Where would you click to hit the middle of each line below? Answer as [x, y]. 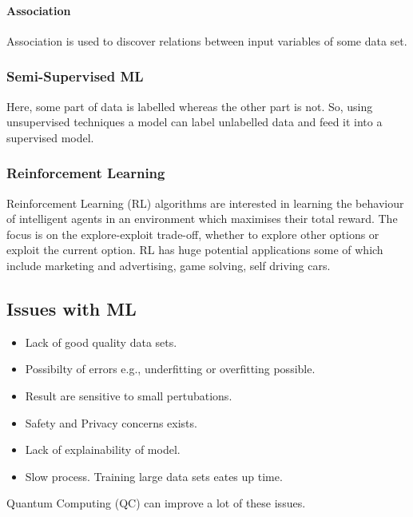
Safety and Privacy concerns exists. [111, 422]
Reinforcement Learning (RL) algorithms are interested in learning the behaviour [205, 203]
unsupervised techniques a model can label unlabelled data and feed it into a [195, 122]
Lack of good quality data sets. [101, 342]
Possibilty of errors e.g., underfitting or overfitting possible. [170, 369]
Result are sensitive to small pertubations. [129, 395]
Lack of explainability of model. [103, 449]
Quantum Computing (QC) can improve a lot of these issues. [156, 503]
